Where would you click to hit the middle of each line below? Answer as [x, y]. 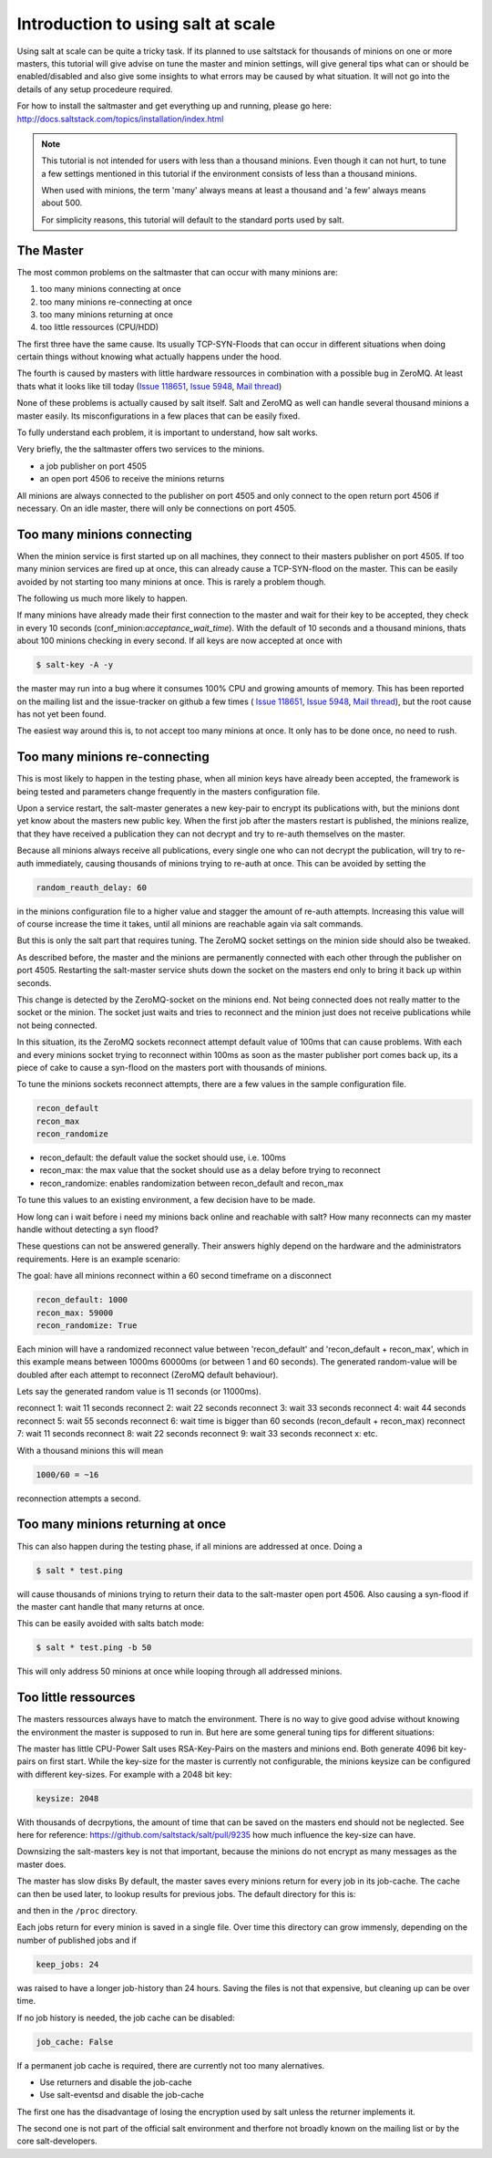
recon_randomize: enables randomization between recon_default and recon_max [191, 1183]
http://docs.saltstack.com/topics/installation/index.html [120, 119]
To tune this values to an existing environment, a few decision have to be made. [166, 1200]
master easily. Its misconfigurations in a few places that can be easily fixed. [159, 416]
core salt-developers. [57, 2141]
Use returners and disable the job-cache [116, 2082]
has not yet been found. [61, 714]
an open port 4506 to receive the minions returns [132, 479]
